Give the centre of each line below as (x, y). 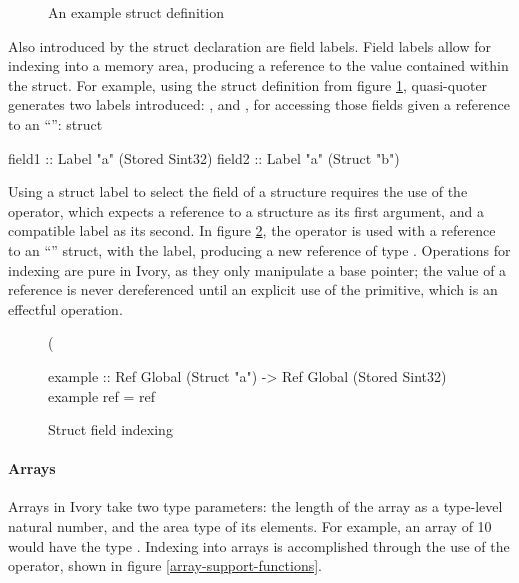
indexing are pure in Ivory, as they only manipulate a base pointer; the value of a (257, 269)
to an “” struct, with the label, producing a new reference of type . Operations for (259, 249)
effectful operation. (65, 308)
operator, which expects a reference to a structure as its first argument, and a (246, 210)
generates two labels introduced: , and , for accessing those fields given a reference (259, 104)
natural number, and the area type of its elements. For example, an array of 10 (250, 526)
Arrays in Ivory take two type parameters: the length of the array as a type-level (255, 506)
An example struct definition (136, 12)
